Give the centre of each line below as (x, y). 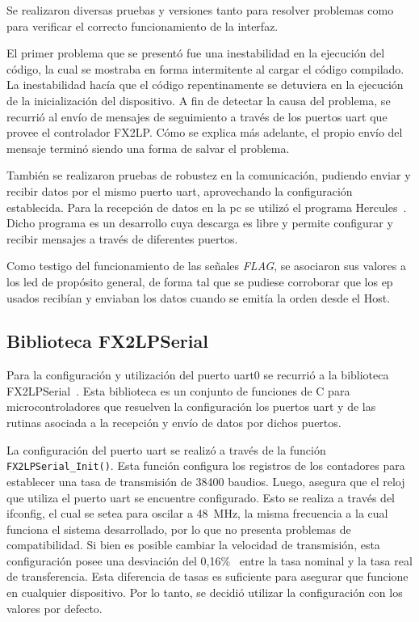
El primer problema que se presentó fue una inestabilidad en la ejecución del (196, 53)
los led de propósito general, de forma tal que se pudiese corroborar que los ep (200, 281)
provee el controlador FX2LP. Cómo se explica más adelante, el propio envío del (205, 132)
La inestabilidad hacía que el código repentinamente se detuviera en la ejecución (205, 85)
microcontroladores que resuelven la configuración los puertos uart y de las (191, 406)
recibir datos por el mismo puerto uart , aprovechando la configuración (180, 190)
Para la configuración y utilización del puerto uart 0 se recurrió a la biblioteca (198, 375)
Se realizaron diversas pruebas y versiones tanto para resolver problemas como (200, 10)
